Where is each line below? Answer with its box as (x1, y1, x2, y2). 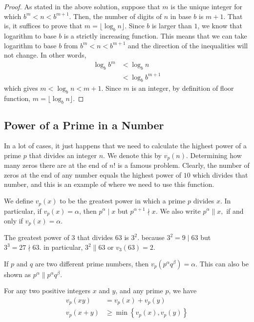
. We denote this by (103, 150, 162, 160)
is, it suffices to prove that (4, 20, 83, 31)
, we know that (197, 20, 242, 31)
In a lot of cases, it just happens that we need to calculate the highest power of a (4, 141, 247, 151)
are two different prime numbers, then (35, 258, 149, 268)
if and (226, 205, 244, 216)
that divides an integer (29, 150, 97, 160)
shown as (4, 269, 31, 279)
